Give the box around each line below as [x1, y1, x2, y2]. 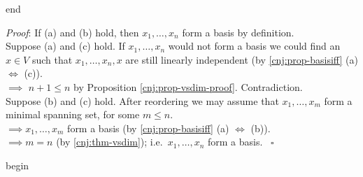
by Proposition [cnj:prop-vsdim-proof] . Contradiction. [73, 79, 303, 94]
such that [31, 52, 73, 66]
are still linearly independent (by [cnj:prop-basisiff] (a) [125, 52, 358, 66]
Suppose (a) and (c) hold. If [6, 38, 125, 53]
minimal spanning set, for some [6, 107, 140, 122]
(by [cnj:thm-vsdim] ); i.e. [56, 134, 163, 149]
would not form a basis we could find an [168, 38, 341, 53]
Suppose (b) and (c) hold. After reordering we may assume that [6, 93, 279, 108]
